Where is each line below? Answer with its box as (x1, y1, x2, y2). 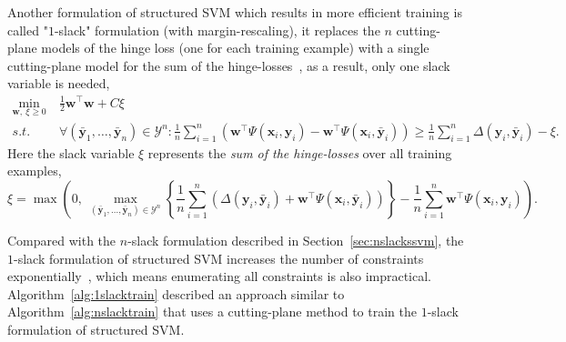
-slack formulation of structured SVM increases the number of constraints (14, 248, 424, 267)
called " (7, 20, 48, 39)
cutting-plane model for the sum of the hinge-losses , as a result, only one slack (7, 55, 450, 75)
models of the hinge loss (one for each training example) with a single (41, 38, 430, 57)
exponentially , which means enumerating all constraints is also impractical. (7, 267, 432, 286)
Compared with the (7, 230, 116, 249)
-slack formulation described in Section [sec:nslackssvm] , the (127, 230, 464, 249)
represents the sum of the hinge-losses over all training (147, 143, 452, 162)
